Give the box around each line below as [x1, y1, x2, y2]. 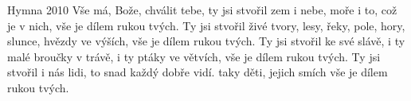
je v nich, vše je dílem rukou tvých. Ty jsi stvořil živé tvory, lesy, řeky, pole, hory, [7, 17, 405, 33]
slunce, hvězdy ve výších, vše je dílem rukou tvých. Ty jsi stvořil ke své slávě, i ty [7, 33, 405, 49]
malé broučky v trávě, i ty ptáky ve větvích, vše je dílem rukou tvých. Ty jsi [7, 48, 381, 64]
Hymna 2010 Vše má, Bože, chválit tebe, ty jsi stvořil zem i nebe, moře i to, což [7, 2, 397, 17]
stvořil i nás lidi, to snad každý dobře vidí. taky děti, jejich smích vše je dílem [7, 64, 388, 80]
